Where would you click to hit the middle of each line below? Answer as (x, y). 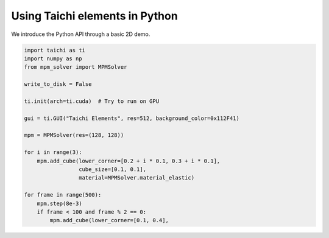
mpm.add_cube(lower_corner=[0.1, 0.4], (109, 220)
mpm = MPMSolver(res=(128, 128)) (74, 135)
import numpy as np (53, 58)
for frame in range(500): (63, 195)
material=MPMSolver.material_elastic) (136, 178)
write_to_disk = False (58, 84)
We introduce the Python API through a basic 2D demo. (81, 34)
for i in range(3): (53, 152)
